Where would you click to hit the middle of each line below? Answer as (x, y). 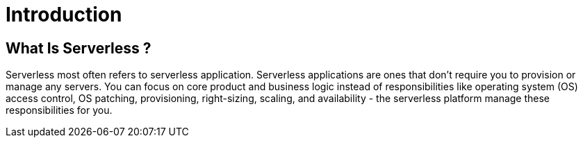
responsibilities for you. (59, 110)
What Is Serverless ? (79, 48)
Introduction (64, 15)
